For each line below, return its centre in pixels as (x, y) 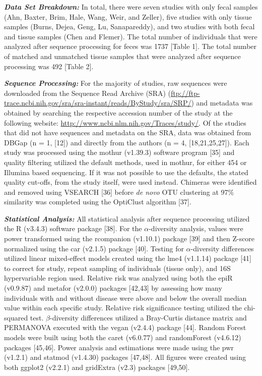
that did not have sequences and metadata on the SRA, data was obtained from (128, 132)
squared (16, 317)
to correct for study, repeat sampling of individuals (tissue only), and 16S (117, 268)
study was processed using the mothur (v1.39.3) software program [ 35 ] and (119, 152)
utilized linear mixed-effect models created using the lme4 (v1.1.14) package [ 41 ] (128, 258)
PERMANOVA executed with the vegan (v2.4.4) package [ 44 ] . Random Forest (125, 327)
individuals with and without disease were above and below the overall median (125, 298)
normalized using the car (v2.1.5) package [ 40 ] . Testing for (94, 248)
